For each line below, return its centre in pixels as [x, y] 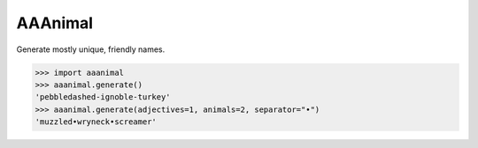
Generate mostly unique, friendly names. [91, 49]
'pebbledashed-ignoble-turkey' [103, 97]
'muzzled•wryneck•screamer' [96, 122]
